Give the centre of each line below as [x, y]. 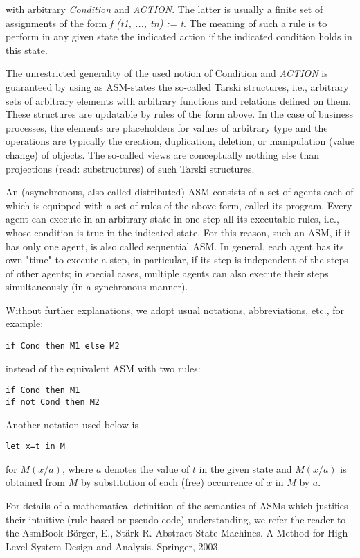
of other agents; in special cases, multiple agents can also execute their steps [167, 273]
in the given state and [245, 468]
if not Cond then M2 [53, 402]
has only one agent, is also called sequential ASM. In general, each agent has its [175, 246]
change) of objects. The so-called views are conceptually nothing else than [162, 154]
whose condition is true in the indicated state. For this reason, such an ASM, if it [178, 232]
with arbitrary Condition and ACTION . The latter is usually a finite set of [164, 9]
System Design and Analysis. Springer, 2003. [126, 546]
